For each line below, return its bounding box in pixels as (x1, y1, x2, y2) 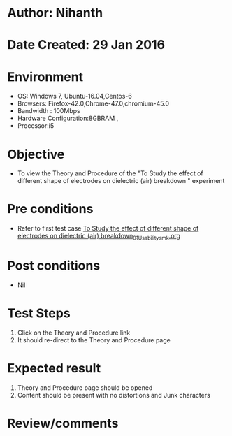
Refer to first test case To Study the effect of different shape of (17, 224, 199, 233)
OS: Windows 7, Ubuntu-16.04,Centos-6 (17, 92, 133, 101)
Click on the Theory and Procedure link (17, 328, 131, 337)
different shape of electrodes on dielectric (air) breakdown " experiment (17, 177, 225, 185)
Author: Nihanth (7, 5, 103, 21)
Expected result (7, 361, 101, 377)
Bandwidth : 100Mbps (17, 107, 80, 115)
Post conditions (7, 258, 101, 274)
